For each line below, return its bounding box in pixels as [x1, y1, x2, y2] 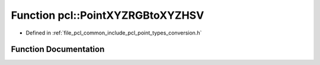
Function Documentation [11, 45, 105, 54]
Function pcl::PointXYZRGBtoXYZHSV [11, 9, 204, 22]
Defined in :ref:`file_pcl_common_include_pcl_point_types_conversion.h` [25, 29, 202, 36]
